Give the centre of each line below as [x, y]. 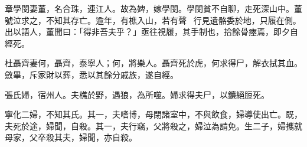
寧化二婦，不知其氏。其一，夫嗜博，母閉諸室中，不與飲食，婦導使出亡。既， [153, 114]
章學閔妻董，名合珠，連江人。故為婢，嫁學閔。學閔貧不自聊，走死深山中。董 [153, 8]
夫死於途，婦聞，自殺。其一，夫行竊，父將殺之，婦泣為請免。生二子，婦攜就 [153, 125]
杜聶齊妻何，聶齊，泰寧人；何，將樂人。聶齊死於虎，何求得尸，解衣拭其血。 [153, 63]
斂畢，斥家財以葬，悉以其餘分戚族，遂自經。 [92, 74]
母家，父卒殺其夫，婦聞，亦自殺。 [71, 137]
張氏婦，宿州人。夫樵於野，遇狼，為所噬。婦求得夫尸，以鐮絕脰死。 [137, 94]
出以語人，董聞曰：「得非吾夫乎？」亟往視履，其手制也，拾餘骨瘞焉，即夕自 [151, 32]
